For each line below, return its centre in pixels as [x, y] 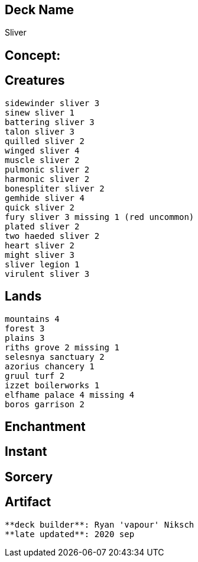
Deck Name [40, 10]
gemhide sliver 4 [45, 198]
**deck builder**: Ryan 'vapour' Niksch [100, 524]
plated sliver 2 [42, 226]
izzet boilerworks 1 [52, 385]
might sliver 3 [40, 255]
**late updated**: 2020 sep [70, 534]
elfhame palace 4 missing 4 [70, 395]
